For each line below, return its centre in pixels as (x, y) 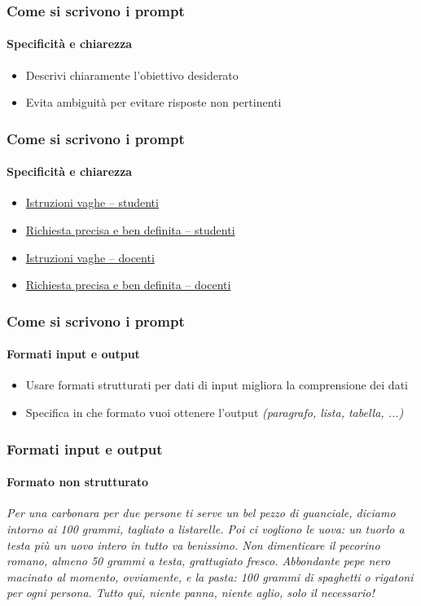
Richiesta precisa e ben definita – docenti (128, 285)
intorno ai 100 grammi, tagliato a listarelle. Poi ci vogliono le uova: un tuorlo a (206, 528)
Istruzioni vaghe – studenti (92, 202)
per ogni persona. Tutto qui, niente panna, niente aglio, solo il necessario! (191, 593)
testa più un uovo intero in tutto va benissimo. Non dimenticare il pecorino (193, 545)
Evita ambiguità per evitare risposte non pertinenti (153, 102)
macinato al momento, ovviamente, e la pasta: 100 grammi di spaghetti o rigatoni (210, 576)
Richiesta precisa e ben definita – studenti (130, 230)
